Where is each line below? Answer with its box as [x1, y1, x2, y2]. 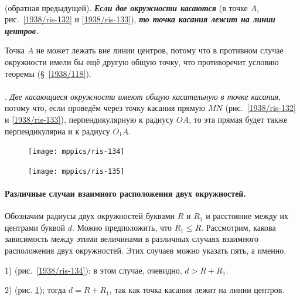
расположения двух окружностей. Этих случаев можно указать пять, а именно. [5, 244, 287, 257]
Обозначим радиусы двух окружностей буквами [5, 210, 175, 222]
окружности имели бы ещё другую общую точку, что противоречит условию [5, 55, 279, 68]
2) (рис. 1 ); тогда [5, 284, 66, 296]
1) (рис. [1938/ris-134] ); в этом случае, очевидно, [5, 264, 182, 276]
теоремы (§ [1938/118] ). [5, 67, 91, 79]
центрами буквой [5, 221, 66, 233]
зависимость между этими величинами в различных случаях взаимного [5, 232, 259, 245]
